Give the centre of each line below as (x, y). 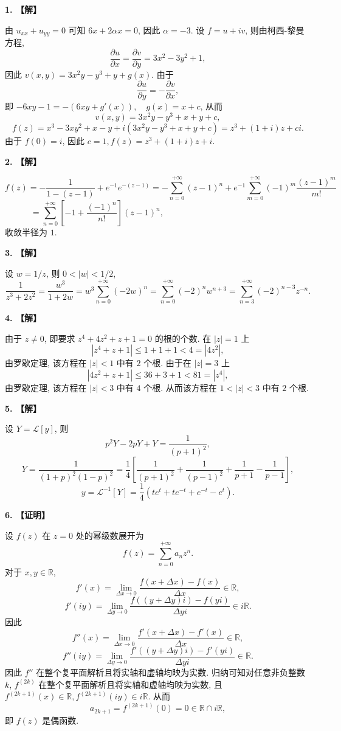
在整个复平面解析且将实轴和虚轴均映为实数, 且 (130, 684)
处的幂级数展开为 (110, 535)
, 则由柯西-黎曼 (275, 29)
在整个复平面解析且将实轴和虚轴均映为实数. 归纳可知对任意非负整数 (170, 672)
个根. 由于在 (167, 363)
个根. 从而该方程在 (180, 388)
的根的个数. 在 (183, 338)
